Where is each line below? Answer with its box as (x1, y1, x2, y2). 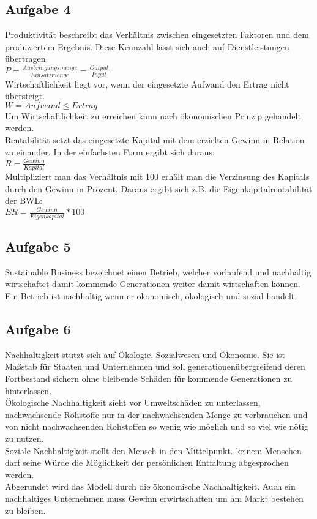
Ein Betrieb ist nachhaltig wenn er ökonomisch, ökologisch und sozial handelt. (5, 289, 297, 302)
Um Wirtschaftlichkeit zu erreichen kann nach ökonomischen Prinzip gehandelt (5, 109, 301, 122)
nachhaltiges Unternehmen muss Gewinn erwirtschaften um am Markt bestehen (5, 491, 304, 504)
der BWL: (5, 194, 43, 207)
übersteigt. (5, 89, 45, 102)
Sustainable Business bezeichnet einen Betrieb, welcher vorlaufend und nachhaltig (5, 265, 311, 278)
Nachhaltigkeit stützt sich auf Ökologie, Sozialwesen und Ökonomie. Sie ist (5, 348, 286, 360)
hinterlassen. (5, 384, 52, 397)
